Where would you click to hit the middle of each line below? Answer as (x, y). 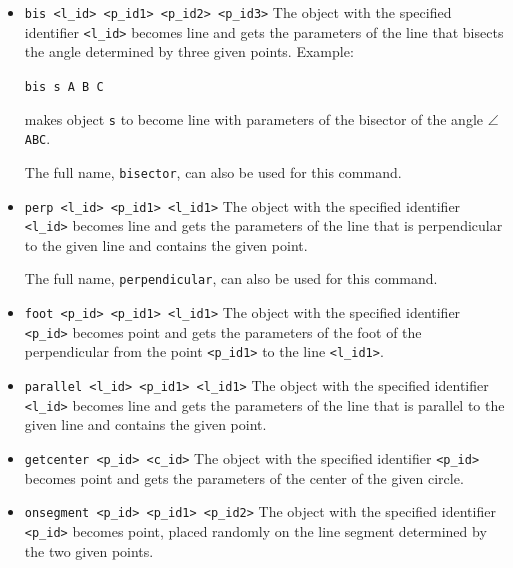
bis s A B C (64, 86)
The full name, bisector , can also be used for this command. (213, 171)
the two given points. (89, 550)
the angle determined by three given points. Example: (189, 51)
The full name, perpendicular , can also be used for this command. (231, 278)
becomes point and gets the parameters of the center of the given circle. (244, 477)
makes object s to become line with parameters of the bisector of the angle (254, 118)
